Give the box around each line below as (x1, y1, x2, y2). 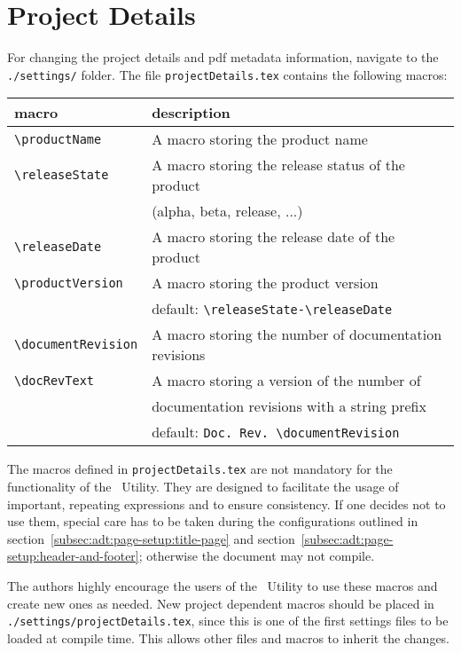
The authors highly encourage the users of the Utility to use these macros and (7, 577, 438, 594)
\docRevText (14, 373, 95, 388)
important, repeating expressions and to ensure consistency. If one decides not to (7, 494, 446, 513)
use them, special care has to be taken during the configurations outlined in (7, 512, 418, 531)
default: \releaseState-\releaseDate (152, 298, 393, 319)
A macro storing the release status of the (152, 154, 405, 176)
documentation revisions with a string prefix (152, 396, 426, 417)
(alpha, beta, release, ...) (152, 201, 303, 222)
